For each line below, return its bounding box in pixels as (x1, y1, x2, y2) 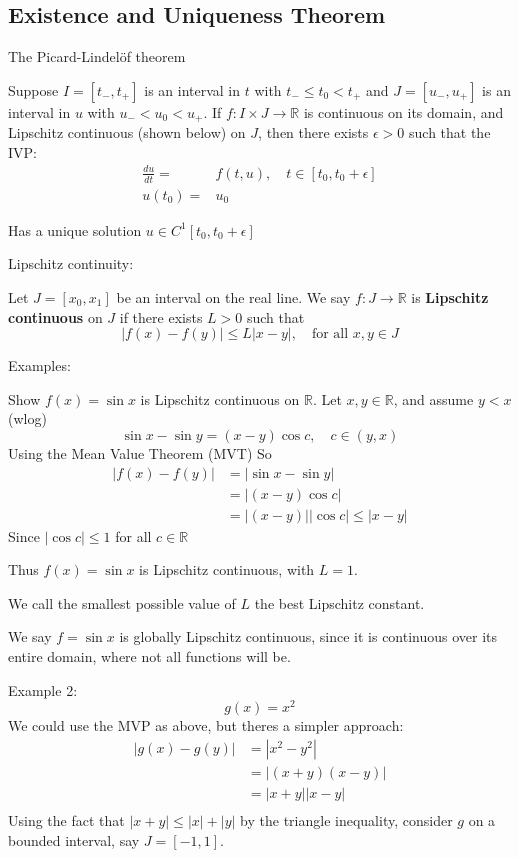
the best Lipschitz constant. (254, 592, 425, 613)
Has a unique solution (8, 219, 142, 240)
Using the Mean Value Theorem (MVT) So (8, 443, 272, 463)
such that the (409, 122, 491, 143)
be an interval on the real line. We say (116, 287, 351, 308)
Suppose (8, 79, 59, 100)
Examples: (8, 355, 71, 376)
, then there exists (258, 122, 369, 143)
